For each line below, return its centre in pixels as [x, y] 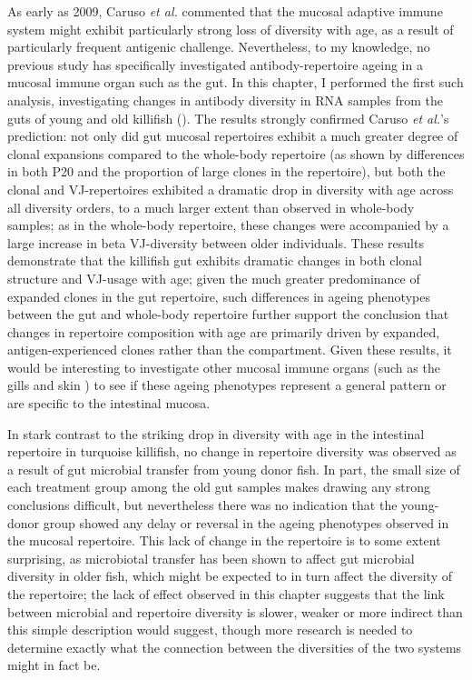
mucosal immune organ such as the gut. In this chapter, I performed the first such [236, 82]
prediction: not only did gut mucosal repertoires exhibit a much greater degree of [233, 136]
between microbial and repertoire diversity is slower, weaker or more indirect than [235, 611]
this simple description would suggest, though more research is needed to [210, 630]
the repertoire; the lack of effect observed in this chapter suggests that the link [226, 594]
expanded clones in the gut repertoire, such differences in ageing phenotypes [219, 296]
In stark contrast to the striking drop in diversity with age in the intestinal [216, 433]
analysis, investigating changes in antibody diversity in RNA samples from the [225, 100]
